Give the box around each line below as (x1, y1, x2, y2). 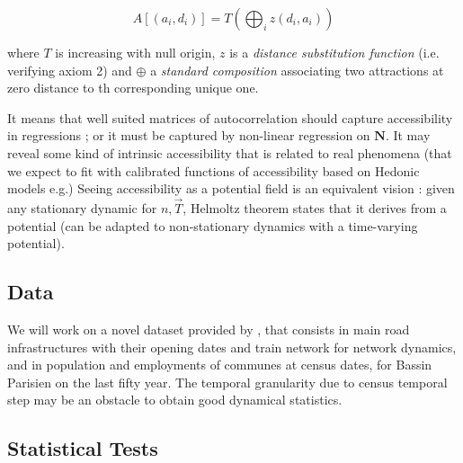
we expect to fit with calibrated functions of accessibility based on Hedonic (7, 161, 420, 180)
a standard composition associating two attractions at (150, 60, 444, 79)
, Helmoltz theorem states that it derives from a (183, 198, 447, 217)
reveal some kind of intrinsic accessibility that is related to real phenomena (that (7, 143, 452, 162)
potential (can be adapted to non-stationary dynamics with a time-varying (7, 216, 418, 235)
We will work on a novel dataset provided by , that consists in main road (7, 319, 410, 338)
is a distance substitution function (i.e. (229, 43, 440, 61)
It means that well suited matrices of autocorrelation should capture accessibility (7, 108, 453, 127)
